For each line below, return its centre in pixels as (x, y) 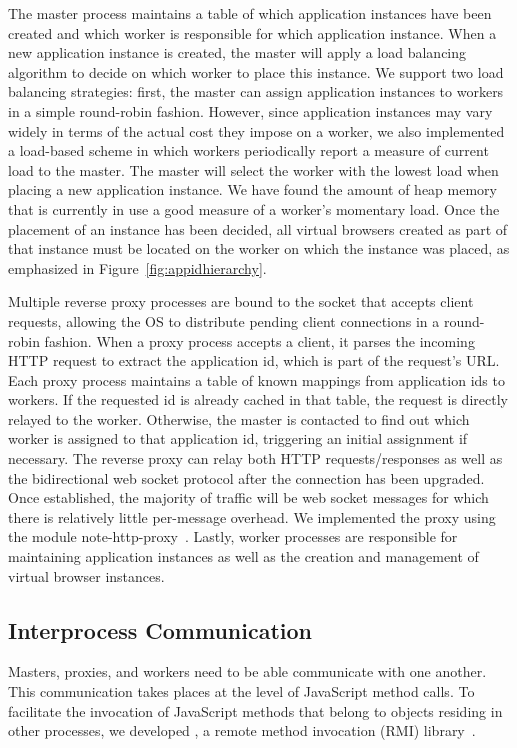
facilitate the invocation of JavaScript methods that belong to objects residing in (255, 710)
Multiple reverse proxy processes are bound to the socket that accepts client (241, 301)
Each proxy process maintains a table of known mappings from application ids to (256, 379)
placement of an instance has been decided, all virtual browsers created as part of (258, 228)
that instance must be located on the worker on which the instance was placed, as (259, 248)
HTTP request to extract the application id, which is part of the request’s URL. (254, 360)
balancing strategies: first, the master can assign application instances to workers (256, 91)
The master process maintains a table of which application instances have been (250, 13)
